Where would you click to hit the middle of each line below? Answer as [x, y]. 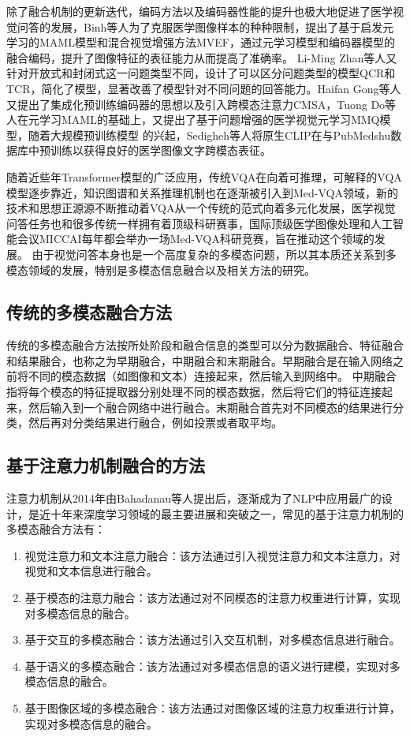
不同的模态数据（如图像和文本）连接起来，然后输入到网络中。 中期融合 [212, 376]
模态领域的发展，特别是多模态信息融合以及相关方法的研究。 [161, 269]
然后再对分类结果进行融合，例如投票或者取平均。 [155, 423]
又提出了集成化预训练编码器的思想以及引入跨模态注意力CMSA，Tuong [187, 104]
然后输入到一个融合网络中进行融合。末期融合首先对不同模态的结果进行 [210, 407]
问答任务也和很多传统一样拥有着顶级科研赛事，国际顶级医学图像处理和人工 [199, 223]
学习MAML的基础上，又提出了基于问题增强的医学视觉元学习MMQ [209, 120]
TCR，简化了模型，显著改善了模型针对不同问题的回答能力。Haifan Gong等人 [204, 88]
